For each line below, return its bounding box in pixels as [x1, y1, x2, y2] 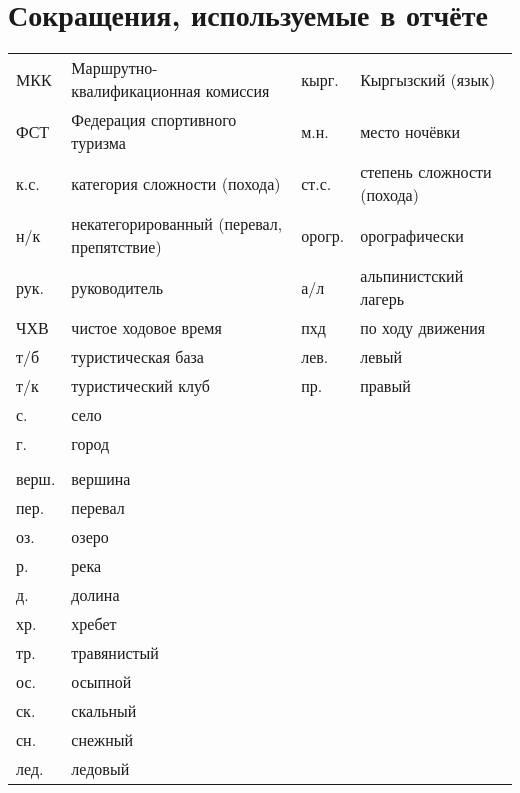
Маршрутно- [71, 56, 158, 80]
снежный [71, 728, 134, 752]
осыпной [71, 670, 132, 694]
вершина [71, 467, 131, 491]
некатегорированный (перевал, [71, 212, 283, 236]
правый [360, 374, 411, 398]
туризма [71, 131, 126, 155]
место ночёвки [360, 119, 461, 143]
